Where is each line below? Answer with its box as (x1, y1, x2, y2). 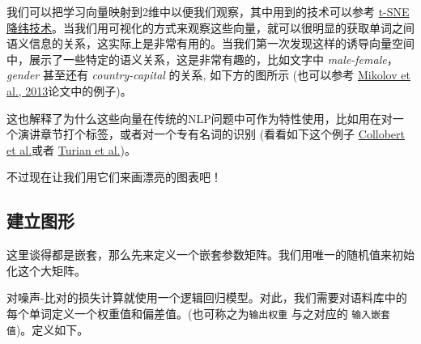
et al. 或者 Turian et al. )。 (6, 141, 136, 158)
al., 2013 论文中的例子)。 (6, 82, 132, 99)
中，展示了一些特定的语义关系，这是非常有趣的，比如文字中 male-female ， (6, 50, 398, 67)
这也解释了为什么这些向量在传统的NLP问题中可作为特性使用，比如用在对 (6, 109, 393, 126)
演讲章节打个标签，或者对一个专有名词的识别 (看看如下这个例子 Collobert (17, 125, 405, 142)
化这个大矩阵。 (6, 261, 86, 278)
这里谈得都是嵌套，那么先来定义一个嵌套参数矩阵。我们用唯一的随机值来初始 (6, 246, 415, 263)
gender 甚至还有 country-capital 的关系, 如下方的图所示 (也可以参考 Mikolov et (6, 66, 410, 83)
